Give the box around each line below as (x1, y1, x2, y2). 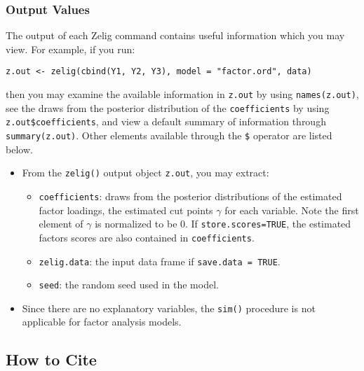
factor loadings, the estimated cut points (39, 202, 213, 217)
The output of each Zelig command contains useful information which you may (6, 28, 345, 43)
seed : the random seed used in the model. (39, 277, 219, 292)
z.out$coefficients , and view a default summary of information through (6, 114, 326, 129)
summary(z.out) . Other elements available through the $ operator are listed (6, 128, 332, 143)
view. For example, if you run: (6, 41, 135, 56)
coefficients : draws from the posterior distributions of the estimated (39, 188, 342, 203)
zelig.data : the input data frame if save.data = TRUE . (39, 253, 281, 268)
